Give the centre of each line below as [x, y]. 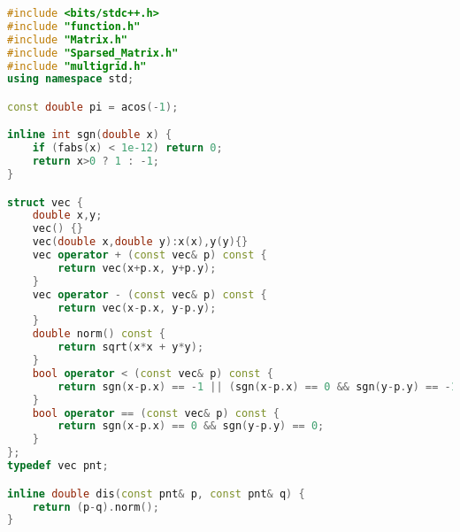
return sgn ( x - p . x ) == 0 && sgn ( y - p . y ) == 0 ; [191, 426]
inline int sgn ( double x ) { [90, 135]
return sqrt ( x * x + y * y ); [131, 347]
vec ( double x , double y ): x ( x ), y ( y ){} [140, 242]
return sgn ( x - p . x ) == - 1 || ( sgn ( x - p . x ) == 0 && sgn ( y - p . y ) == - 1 [257, 386]
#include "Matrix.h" [68, 39]
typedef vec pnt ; [58, 466]
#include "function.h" [74, 26]
